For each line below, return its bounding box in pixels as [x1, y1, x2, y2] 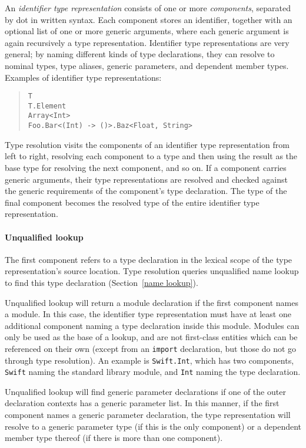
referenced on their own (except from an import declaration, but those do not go [5, 342, 297, 354]
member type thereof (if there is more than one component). [5, 431, 223, 444]
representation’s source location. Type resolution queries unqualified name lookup [5, 265, 299, 277]
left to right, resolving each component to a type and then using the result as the [5, 150, 298, 162]
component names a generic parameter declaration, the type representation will [5, 409, 291, 421]
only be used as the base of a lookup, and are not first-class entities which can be [5, 331, 298, 343]
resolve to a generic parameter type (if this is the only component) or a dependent [5, 420, 302, 432]
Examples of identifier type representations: [5, 71, 162, 83]
